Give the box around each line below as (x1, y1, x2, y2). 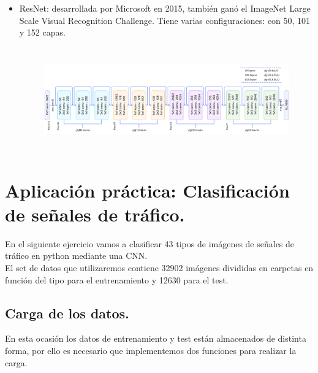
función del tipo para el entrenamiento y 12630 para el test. (5, 273, 229, 286)
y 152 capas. (19, 26, 66, 39)
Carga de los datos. (5, 303, 129, 322)
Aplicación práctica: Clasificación (5, 177, 290, 202)
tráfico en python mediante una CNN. (5, 249, 148, 262)
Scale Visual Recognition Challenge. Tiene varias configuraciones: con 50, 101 (19, 13, 310, 26)
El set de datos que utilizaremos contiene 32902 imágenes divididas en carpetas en (5, 261, 314, 274)
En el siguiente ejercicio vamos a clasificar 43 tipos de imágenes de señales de (5, 237, 295, 250)
